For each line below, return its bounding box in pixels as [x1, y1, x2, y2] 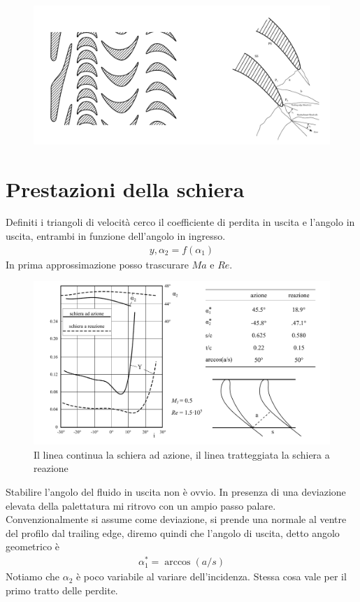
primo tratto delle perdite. [6, 582, 118, 597]
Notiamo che [6, 569, 59, 584]
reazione [34, 461, 69, 475]
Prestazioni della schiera [6, 174, 245, 203]
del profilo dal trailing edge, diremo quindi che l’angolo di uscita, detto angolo [6, 525, 340, 540]
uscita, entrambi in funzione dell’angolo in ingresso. [6, 229, 226, 243]
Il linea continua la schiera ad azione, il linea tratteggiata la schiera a [34, 447, 330, 461]
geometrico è [6, 539, 60, 554]
